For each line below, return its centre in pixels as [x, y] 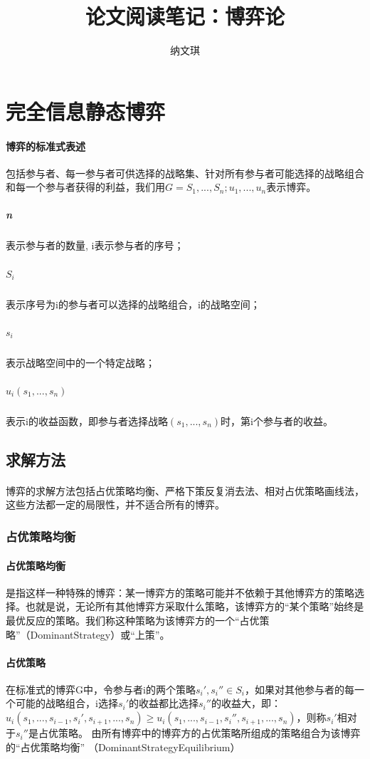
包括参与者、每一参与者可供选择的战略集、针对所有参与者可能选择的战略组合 [185, 173]
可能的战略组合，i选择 [67, 703]
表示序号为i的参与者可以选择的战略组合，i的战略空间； [133, 304]
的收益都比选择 [164, 703]
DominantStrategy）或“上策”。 [100, 634]
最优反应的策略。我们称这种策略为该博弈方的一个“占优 [133, 620]
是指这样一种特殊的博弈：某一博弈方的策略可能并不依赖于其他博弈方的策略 [180, 592]
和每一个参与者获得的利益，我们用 [85, 187]
